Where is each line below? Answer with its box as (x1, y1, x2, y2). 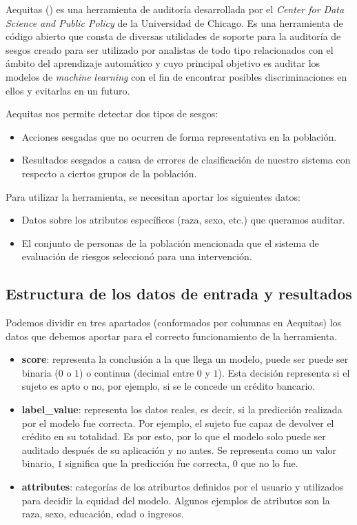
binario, (21, 456, 54, 470)
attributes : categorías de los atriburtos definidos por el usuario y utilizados (21, 479, 344, 494)
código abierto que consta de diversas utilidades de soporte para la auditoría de (6, 29, 341, 43)
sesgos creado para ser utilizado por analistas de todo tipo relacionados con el (6, 42, 334, 57)
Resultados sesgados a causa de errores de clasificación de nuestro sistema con (21, 152, 351, 167)
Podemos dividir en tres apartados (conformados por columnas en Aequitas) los (6, 315, 342, 330)
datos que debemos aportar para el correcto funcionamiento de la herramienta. (6, 328, 338, 343)
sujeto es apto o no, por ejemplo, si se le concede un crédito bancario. (21, 379, 316, 393)
